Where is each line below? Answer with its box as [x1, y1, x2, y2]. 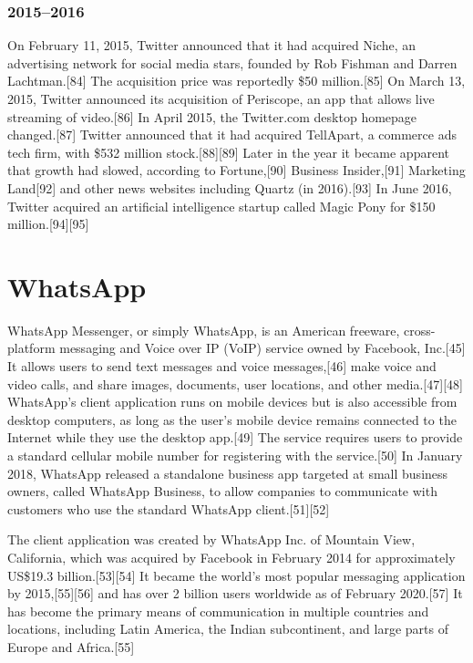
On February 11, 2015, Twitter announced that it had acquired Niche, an [7, 36, 416, 55]
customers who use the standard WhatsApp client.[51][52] [7, 499, 330, 518]
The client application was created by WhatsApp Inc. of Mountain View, [7, 530, 416, 549]
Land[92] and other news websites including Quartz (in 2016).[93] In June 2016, [7, 178, 452, 197]
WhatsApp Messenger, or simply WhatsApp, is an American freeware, [7, 320, 400, 339]
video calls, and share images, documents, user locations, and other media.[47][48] [7, 374, 463, 393]
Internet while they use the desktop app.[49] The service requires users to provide [7, 428, 463, 447]
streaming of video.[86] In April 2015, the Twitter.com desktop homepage [7, 107, 417, 126]
